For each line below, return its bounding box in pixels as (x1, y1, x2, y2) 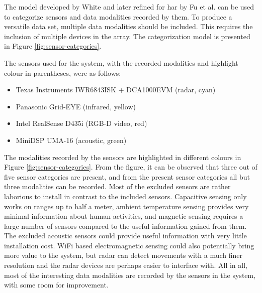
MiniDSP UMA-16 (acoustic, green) (16, 134, 127, 145)
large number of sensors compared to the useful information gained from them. (4, 220, 247, 231)
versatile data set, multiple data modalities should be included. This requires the (4, 21, 253, 32)
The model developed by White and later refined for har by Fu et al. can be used (4, 2, 254, 12)
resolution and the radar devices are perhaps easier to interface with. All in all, (4, 260, 247, 270)
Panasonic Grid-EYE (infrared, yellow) (16, 101, 136, 111)
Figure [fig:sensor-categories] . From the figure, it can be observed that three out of (4, 162, 257, 172)
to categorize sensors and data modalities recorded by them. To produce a (4, 11, 232, 22)
